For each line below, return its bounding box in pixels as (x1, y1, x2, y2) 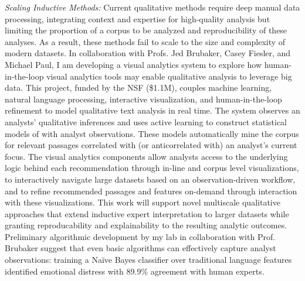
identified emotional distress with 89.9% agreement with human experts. (5, 265, 265, 277)
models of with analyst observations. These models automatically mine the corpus (5, 127, 299, 139)
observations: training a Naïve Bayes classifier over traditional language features (5, 253, 292, 266)
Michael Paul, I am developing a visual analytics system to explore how (5, 58, 262, 70)
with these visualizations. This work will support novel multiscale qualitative (5, 196, 280, 208)
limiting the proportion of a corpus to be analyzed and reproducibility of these (5, 24, 287, 36)
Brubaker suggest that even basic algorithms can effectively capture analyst (5, 242, 276, 254)
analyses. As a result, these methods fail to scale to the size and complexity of (5, 35, 286, 47)
